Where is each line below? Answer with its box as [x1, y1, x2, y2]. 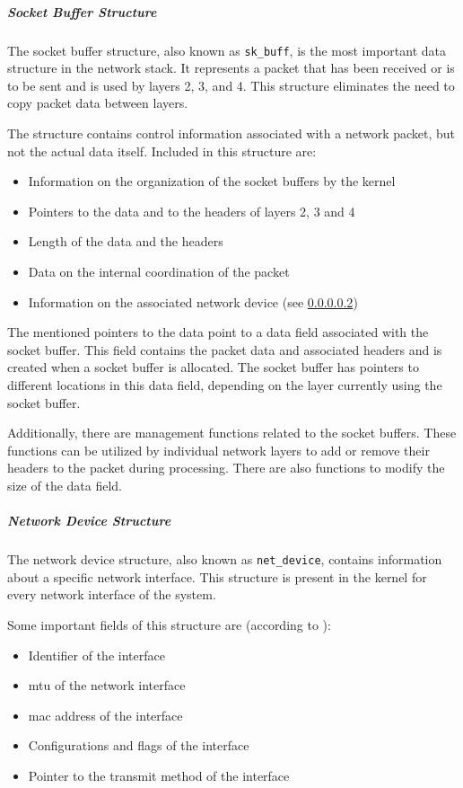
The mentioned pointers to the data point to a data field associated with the [7, 323, 429, 341]
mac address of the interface [28, 705, 183, 724]
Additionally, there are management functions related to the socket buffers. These [7, 423, 457, 442]
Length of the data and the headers [28, 232, 223, 251]
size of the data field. [7, 475, 123, 494]
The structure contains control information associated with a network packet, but [7, 124, 456, 142]
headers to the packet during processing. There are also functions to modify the [7, 458, 445, 477]
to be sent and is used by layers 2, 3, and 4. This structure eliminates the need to [7, 75, 455, 94]
